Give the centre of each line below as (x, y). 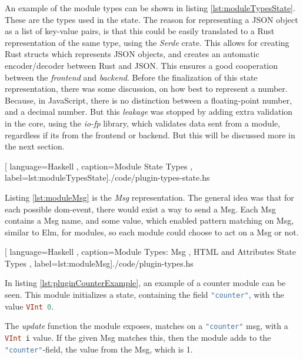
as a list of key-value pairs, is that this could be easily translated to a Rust (140, 31)
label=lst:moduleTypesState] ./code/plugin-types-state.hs (107, 177)
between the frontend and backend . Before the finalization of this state (131, 77)
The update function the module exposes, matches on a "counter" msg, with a (146, 326)
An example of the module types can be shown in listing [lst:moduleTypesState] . (150, 8)
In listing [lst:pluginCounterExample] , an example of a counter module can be (145, 283)
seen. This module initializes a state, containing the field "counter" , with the (144, 295)
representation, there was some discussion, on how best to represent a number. (146, 89)
